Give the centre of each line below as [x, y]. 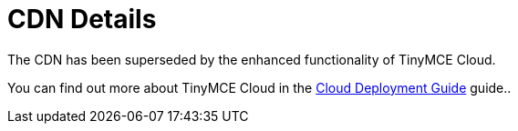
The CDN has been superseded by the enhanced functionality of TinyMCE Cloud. [252, 59]
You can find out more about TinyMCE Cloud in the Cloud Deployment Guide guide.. [259, 87]
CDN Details [82, 19]
